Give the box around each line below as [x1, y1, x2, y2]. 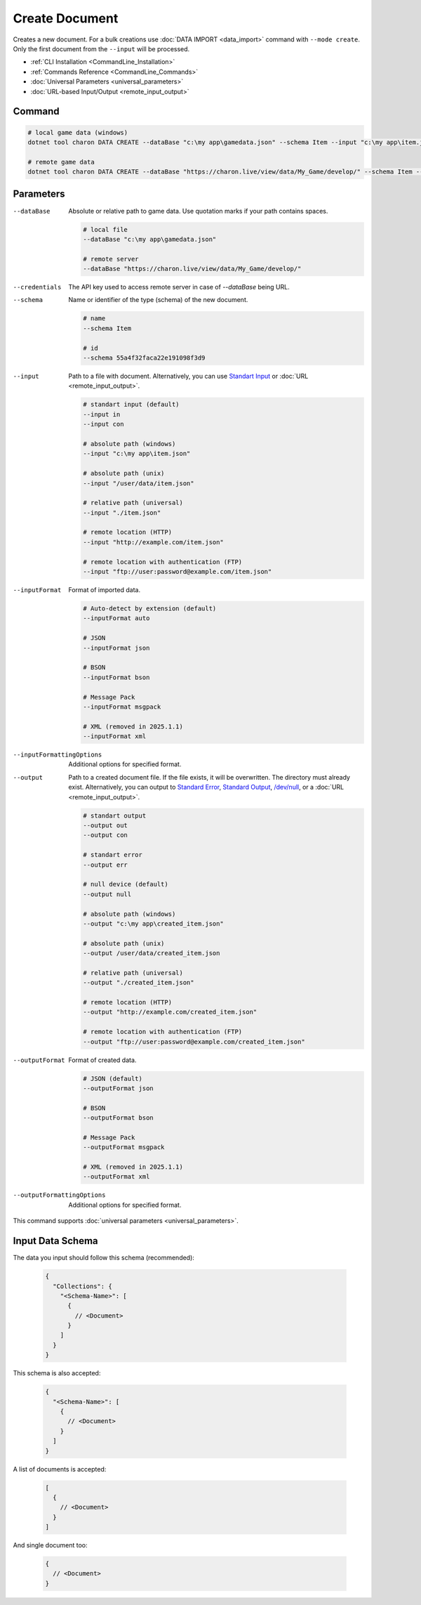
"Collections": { [53, 1282, 112, 1290]
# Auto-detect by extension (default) [83, 605, 217, 612]
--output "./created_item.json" [83, 978, 194, 987]
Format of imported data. [68, 586, 140, 594]
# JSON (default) [83, 1075, 143, 1082]
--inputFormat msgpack [83, 702, 161, 711]
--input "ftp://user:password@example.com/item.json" [83, 568, 272, 576]
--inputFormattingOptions [13, 751, 102, 759]
